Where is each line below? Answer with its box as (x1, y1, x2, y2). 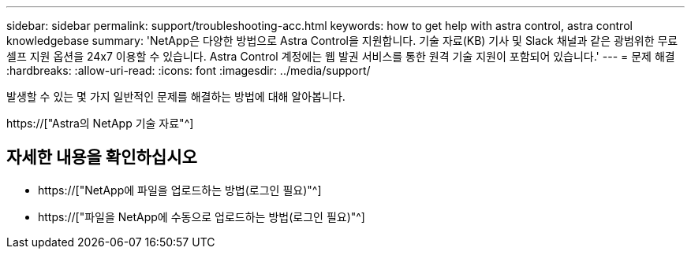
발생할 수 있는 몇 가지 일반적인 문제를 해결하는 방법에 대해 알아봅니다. (6, 90, 345, 103)
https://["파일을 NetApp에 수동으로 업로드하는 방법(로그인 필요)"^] (38, 209, 365, 224)
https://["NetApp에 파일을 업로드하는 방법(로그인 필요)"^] (38, 183, 322, 197)
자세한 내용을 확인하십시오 (6, 147, 197, 168)
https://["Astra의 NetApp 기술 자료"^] (6, 116, 194, 130)
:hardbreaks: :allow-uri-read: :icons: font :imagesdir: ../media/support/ (6, 64, 371, 77)
